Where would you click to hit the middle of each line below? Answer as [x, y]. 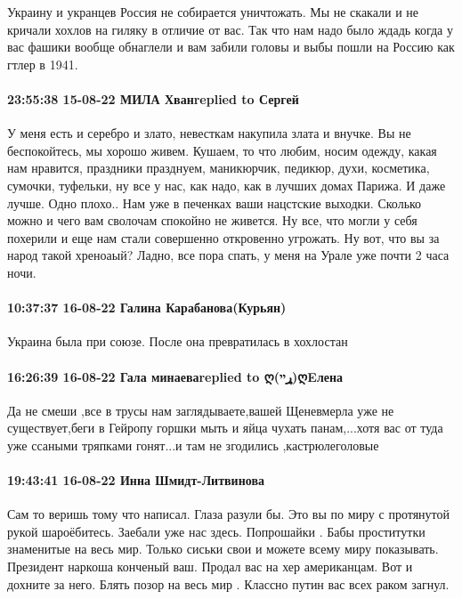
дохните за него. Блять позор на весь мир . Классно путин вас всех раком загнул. [228, 583]
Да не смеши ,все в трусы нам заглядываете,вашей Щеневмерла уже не [201, 410]
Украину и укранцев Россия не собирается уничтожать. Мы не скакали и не [213, 12]
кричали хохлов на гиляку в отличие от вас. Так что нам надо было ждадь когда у [230, 29]
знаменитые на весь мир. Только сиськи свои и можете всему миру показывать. [223, 549]
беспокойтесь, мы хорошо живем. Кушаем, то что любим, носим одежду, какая [222, 150]
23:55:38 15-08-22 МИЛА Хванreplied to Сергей [153, 98]
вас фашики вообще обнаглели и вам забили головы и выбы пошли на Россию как [231, 47]
